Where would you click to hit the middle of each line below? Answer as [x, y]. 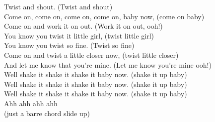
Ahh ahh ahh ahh [31, 103]
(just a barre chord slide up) [47, 113]
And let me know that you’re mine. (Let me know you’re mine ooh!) [108, 64]
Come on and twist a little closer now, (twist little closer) [91, 55]
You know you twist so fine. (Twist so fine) [69, 45]
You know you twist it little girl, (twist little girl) [79, 35]
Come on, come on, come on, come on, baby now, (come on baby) [104, 16]
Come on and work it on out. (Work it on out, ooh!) [83, 26]
